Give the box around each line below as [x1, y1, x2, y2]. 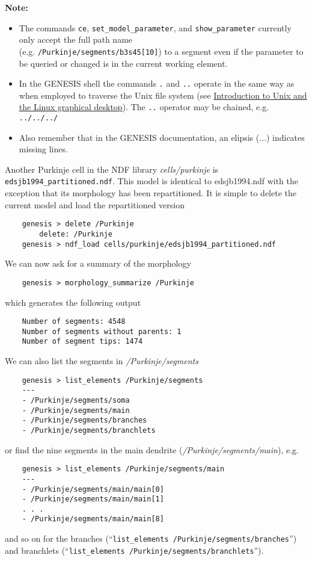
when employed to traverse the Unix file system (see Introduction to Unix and [19, 88, 307, 101]
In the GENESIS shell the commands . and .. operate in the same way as [19, 77, 295, 90]
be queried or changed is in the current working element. [19, 57, 228, 69]
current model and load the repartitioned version [5, 198, 185, 211]
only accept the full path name [19, 33, 133, 46]
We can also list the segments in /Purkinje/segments [5, 355, 198, 367]
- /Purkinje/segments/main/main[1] [22, 495, 164, 504]
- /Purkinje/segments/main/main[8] [22, 515, 164, 524]
